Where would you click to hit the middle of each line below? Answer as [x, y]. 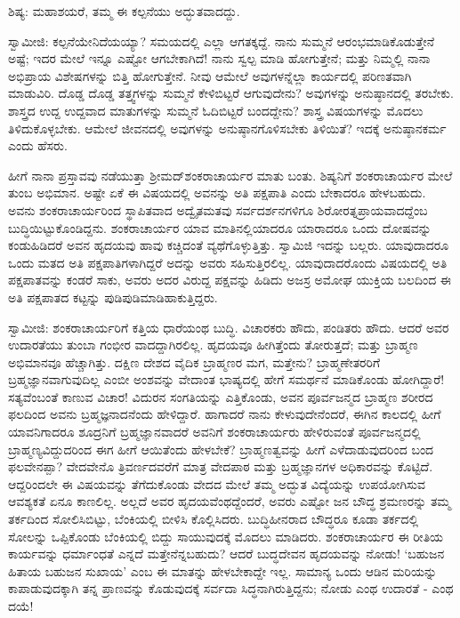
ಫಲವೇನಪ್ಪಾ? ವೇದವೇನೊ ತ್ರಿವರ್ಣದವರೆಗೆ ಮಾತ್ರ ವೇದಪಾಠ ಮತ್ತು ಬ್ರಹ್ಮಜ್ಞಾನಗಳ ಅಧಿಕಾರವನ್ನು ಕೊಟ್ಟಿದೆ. [221, 466]
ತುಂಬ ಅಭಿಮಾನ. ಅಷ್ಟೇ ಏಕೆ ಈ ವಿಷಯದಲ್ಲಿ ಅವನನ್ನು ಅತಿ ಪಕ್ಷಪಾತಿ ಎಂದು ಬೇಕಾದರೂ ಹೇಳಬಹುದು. [217, 193]
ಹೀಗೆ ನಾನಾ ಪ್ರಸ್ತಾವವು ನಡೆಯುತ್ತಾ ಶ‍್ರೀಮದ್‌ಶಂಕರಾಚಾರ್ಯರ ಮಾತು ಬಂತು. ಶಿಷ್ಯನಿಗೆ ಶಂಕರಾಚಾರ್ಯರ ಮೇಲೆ [230, 175]
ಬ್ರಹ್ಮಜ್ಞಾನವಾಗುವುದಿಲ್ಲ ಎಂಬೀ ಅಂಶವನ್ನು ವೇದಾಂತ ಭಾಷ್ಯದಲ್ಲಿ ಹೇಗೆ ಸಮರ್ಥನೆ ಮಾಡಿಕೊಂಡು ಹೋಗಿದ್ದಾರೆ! [226, 379]
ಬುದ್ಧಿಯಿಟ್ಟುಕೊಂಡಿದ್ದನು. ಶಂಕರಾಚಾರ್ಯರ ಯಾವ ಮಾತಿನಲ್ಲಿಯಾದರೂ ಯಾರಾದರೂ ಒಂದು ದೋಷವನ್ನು [220, 227]
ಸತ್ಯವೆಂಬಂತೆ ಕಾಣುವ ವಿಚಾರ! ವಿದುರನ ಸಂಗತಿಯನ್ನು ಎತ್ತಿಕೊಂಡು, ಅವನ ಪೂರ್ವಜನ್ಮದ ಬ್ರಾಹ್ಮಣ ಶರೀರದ [221, 396]
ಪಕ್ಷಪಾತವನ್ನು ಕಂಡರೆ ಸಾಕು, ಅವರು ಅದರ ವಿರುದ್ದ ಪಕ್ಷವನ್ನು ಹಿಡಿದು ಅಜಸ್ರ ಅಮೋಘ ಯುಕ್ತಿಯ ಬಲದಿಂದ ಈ [230, 280]
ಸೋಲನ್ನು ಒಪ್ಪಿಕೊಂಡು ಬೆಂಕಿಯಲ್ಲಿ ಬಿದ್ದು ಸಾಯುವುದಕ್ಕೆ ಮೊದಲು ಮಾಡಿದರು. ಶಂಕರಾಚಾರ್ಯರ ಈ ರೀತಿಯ [226, 536]
